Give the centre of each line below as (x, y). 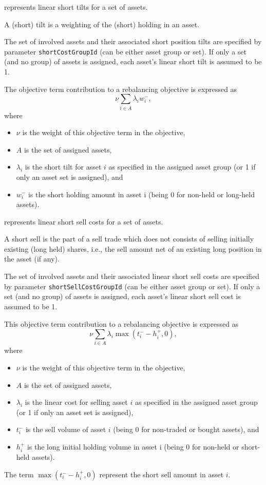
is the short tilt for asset (63, 167)
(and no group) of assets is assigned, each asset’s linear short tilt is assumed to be (133, 61)
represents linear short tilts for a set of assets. (76, 7)
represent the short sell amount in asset (161, 474)
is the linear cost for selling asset (76, 402)
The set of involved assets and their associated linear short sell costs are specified (132, 276)
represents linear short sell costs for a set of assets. (84, 221)
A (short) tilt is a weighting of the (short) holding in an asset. (102, 24)
